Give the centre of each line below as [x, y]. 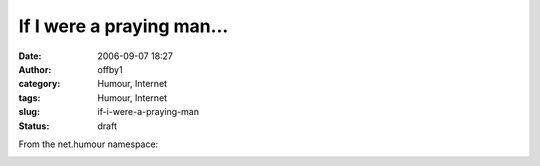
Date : [30, 56]
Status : [34, 126]
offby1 [110, 69]
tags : [29, 97]
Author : [35, 69]
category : [39, 84]
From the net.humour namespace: [88, 144]
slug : [29, 112]
